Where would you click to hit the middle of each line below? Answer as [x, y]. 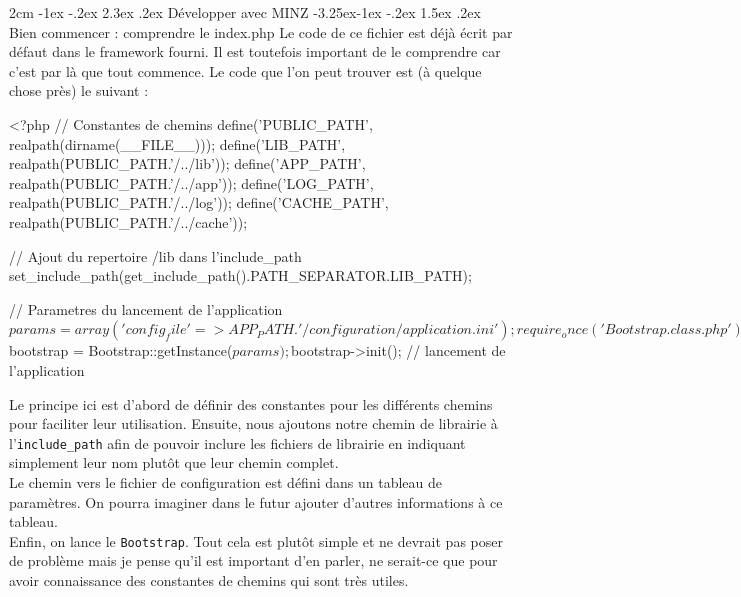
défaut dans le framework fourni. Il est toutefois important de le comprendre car [255, 51]
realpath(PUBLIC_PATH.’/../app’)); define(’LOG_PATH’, [191, 182]
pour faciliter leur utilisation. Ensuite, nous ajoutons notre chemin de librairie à [253, 423]
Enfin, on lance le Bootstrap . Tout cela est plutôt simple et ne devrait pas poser [256, 540]
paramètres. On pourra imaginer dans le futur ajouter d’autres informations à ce [256, 501]
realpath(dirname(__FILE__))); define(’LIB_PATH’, [177, 143]
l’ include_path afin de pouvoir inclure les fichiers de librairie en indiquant [237, 442]
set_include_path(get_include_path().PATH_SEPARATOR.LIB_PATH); [240, 275]
